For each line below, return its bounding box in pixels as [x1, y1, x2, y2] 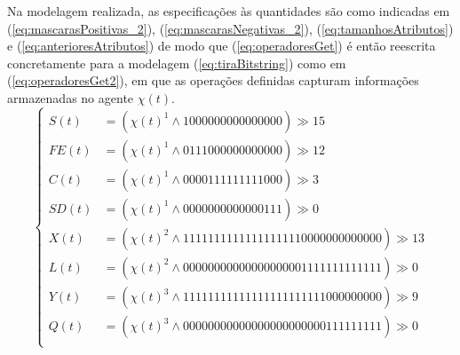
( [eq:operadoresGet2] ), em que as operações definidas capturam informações [7, 71, 419, 90]
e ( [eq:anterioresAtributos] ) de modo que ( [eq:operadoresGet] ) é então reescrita [7, 36, 436, 55]
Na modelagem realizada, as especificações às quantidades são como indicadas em [7, 2, 450, 20]
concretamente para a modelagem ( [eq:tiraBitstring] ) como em [7, 53, 346, 72]
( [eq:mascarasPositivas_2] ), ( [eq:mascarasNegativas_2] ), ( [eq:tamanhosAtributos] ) [7, 19, 454, 37]
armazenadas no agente [7, 88, 134, 106]
